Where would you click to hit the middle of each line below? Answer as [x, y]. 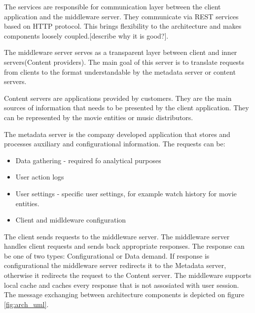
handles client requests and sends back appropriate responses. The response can [124, 246]
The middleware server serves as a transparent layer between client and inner [121, 52]
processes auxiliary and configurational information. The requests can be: [115, 144]
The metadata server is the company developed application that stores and [117, 134]
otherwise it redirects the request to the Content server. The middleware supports [128, 275]
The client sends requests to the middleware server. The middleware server [117, 236]
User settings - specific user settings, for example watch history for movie [126, 193]
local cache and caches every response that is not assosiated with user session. [122, 285]
